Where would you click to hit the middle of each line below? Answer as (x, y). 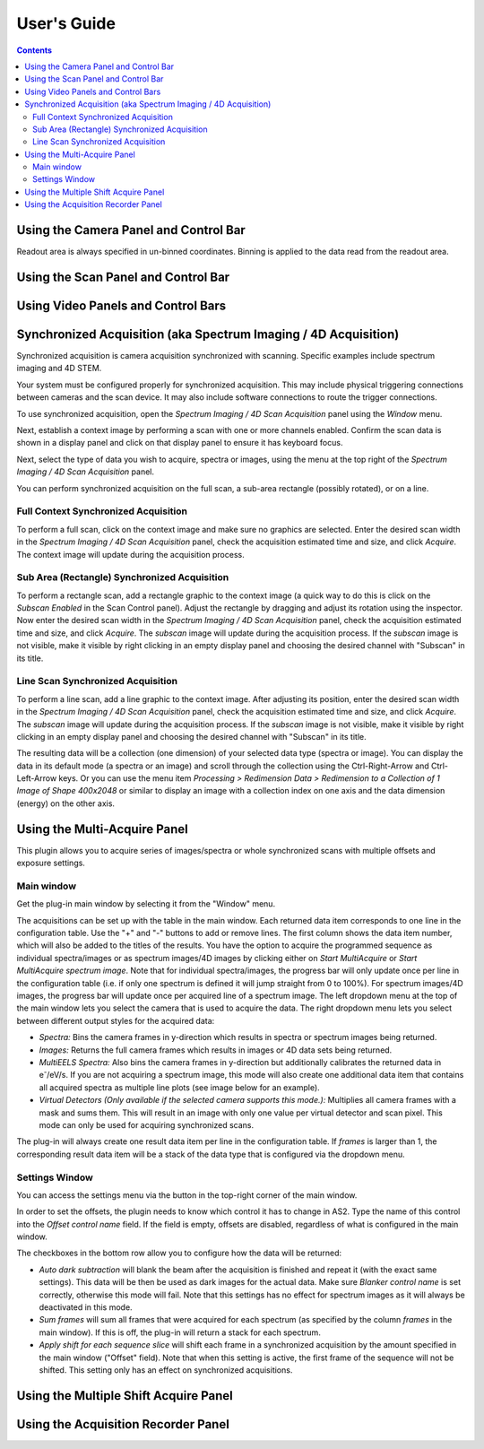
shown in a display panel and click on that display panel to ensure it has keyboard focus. (180, 443)
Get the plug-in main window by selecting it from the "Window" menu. (146, 904)
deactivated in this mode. (86, 1307)
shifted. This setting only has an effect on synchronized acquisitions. (166, 1370)
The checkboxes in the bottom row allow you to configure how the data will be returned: (179, 1253)
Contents (35, 50)
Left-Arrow (37, 778)
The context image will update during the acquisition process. (131, 554)
